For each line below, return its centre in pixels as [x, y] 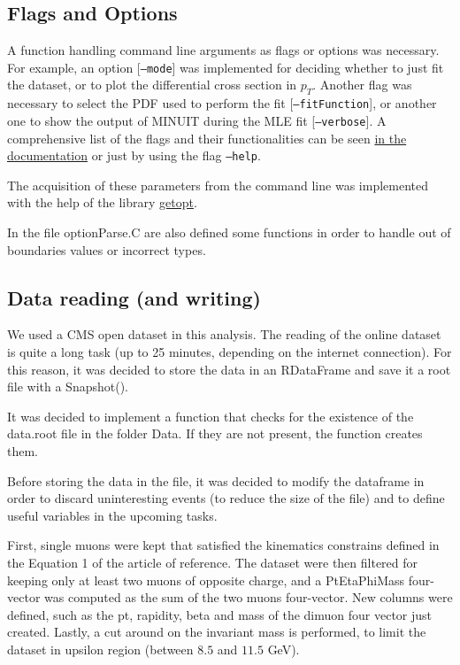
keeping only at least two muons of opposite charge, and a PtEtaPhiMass [206, 580]
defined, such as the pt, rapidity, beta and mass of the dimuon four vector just [220, 614]
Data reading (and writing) [134, 297]
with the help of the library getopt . [102, 202]
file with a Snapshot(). [68, 387]
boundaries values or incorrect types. [107, 249]
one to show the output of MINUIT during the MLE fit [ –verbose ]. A [197, 120]
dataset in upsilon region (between [100, 649]
